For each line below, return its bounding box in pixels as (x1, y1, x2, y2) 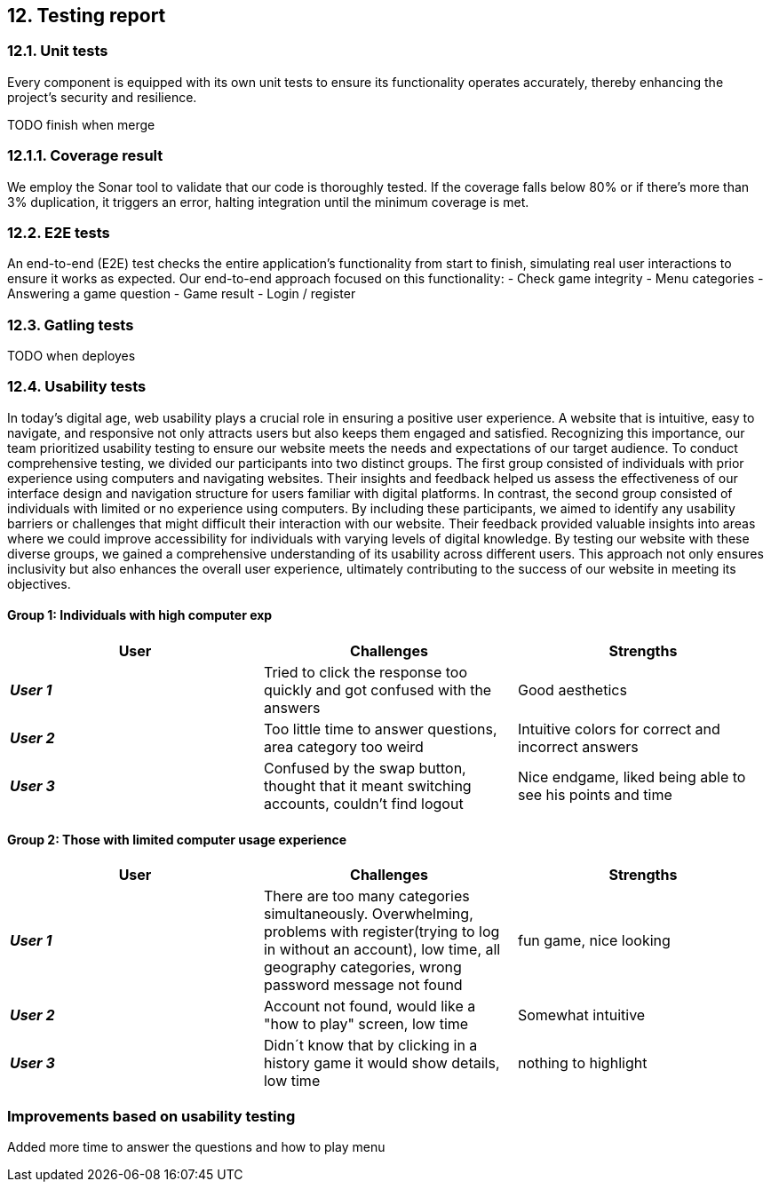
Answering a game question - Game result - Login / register (7, 286, 356, 302)
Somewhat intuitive (517, 1006, 646, 1025)
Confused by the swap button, (263, 759, 466, 778)
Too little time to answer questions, (263, 720, 497, 739)
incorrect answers (517, 738, 639, 757)
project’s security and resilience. (7, 89, 197, 105)
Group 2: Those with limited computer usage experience (7, 831, 346, 847)
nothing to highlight (517, 1054, 648, 1073)
